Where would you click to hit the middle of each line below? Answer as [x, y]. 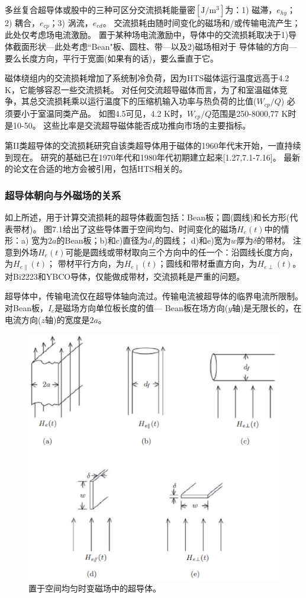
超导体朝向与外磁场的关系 [63, 195]
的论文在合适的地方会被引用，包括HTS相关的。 [96, 169]
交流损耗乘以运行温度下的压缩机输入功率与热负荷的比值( [147, 101]
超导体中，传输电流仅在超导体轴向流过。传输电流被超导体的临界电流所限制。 [154, 296]
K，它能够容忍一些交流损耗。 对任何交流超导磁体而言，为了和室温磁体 [142, 89]
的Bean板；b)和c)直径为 [102, 240]
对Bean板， [26, 307]
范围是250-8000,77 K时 [254, 113]
